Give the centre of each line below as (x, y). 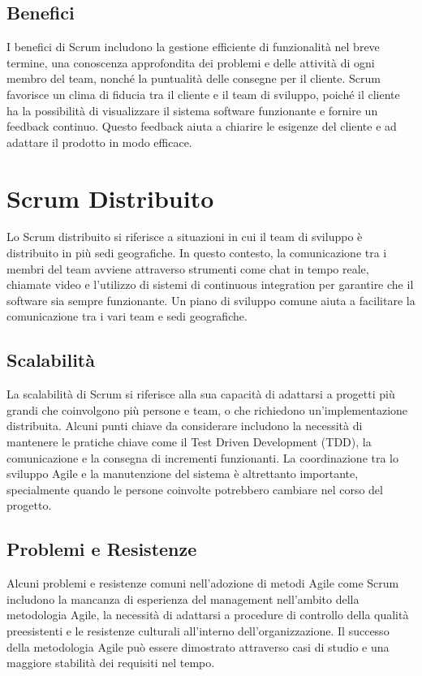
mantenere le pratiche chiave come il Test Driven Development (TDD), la (189, 442)
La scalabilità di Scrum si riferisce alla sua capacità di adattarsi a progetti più (201, 394)
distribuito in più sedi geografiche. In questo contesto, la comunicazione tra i (197, 253)
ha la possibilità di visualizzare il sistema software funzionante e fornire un (192, 110)
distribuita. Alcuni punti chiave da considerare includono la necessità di (185, 426)
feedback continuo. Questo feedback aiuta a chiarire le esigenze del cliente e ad (202, 126)
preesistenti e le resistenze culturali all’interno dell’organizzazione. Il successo (198, 630)
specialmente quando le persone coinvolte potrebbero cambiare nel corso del (195, 489)
